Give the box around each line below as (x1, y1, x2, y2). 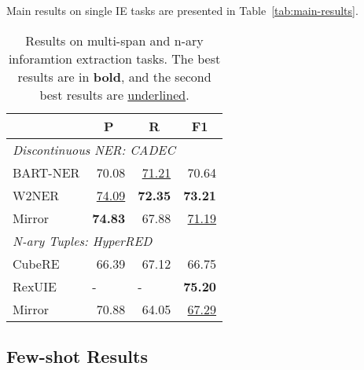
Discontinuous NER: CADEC (13, 140, 175, 159)
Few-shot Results (6, 343, 148, 368)
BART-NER (13, 163, 80, 181)
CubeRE (13, 254, 60, 273)
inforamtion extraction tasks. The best (8, 49, 221, 68)
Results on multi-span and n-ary (25, 31, 204, 49)
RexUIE (13, 277, 57, 295)
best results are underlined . (39, 85, 189, 104)
